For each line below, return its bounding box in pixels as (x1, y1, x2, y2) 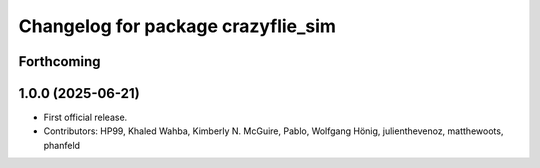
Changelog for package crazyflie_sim (18, 15, 337, 37)
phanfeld (43, 139, 80, 151)
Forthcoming (18, 53, 101, 70)
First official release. (43, 111, 128, 124)
